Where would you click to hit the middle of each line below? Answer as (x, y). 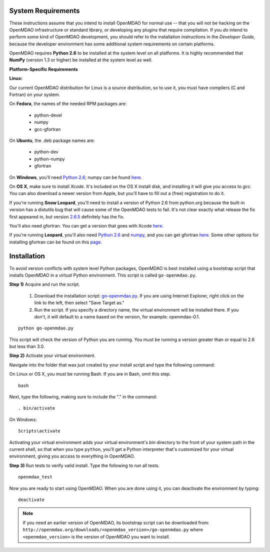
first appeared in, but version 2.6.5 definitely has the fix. (67, 216)
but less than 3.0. (27, 346)
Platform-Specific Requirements (44, 69)
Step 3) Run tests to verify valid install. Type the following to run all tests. (84, 465)
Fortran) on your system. (35, 94)
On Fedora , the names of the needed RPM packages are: (68, 104)
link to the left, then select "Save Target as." (79, 303)
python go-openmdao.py (46, 328)
